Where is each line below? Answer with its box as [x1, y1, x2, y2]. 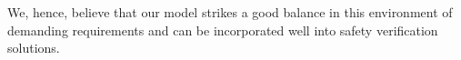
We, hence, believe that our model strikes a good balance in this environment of [7, 3, 453, 21]
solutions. [7, 38, 60, 57]
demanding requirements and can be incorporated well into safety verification [7, 20, 438, 39]
